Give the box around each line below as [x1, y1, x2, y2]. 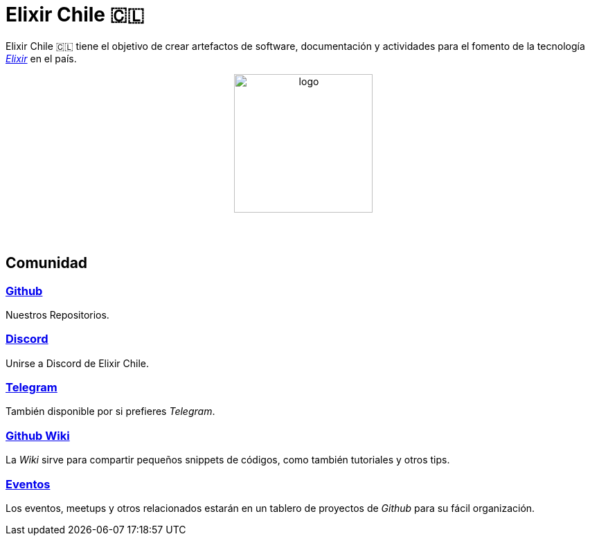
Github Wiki [6, 428, 70, 443]
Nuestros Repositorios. [6, 308, 109, 321]
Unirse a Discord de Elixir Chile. [6, 357, 150, 369]
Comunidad [6, 254, 88, 272]
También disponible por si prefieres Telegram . [6, 405, 215, 418]
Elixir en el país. [6, 52, 77, 64]
